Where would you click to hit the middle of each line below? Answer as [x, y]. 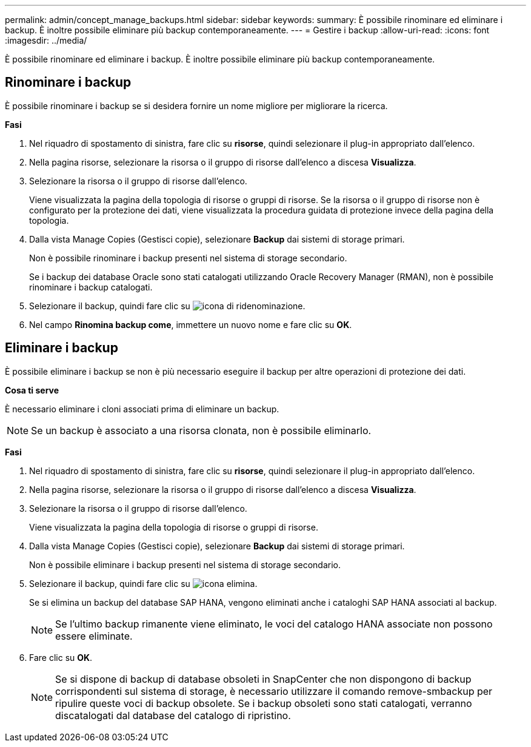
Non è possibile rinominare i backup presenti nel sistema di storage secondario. [188, 258]
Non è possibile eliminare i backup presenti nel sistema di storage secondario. [185, 564]
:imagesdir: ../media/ [46, 40]
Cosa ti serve [32, 390]
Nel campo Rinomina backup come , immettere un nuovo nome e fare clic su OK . [191, 324]
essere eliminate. [94, 636]
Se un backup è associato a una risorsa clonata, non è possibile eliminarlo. [201, 430]
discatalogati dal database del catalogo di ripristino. [173, 715]
